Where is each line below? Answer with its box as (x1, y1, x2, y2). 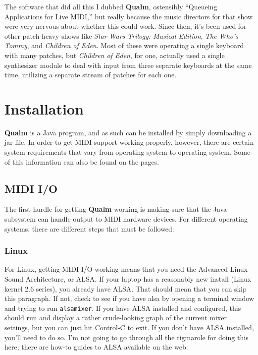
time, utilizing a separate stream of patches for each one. (4, 69, 177, 80)
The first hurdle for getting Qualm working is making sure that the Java (4, 204, 227, 214)
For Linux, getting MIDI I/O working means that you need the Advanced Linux (4, 264, 248, 274)
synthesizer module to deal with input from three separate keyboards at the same (4, 59, 252, 70)
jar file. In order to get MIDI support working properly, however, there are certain (4, 137, 254, 147)
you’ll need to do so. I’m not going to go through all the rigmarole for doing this (4, 332, 249, 342)
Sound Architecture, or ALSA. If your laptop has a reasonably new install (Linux (4, 274, 252, 284)
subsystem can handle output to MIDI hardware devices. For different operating (4, 214, 248, 224)
